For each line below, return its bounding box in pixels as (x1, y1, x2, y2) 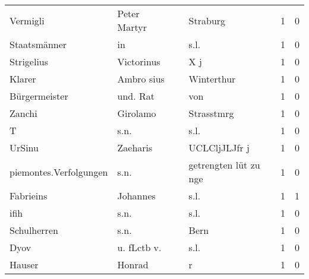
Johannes (117, 189, 156, 202)
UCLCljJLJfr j (188, 141, 250, 154)
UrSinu (10, 141, 39, 154)
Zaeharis (117, 141, 153, 154)
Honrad (117, 258, 149, 271)
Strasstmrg (188, 106, 234, 120)
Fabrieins (10, 189, 48, 202)
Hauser (10, 258, 39, 271)
